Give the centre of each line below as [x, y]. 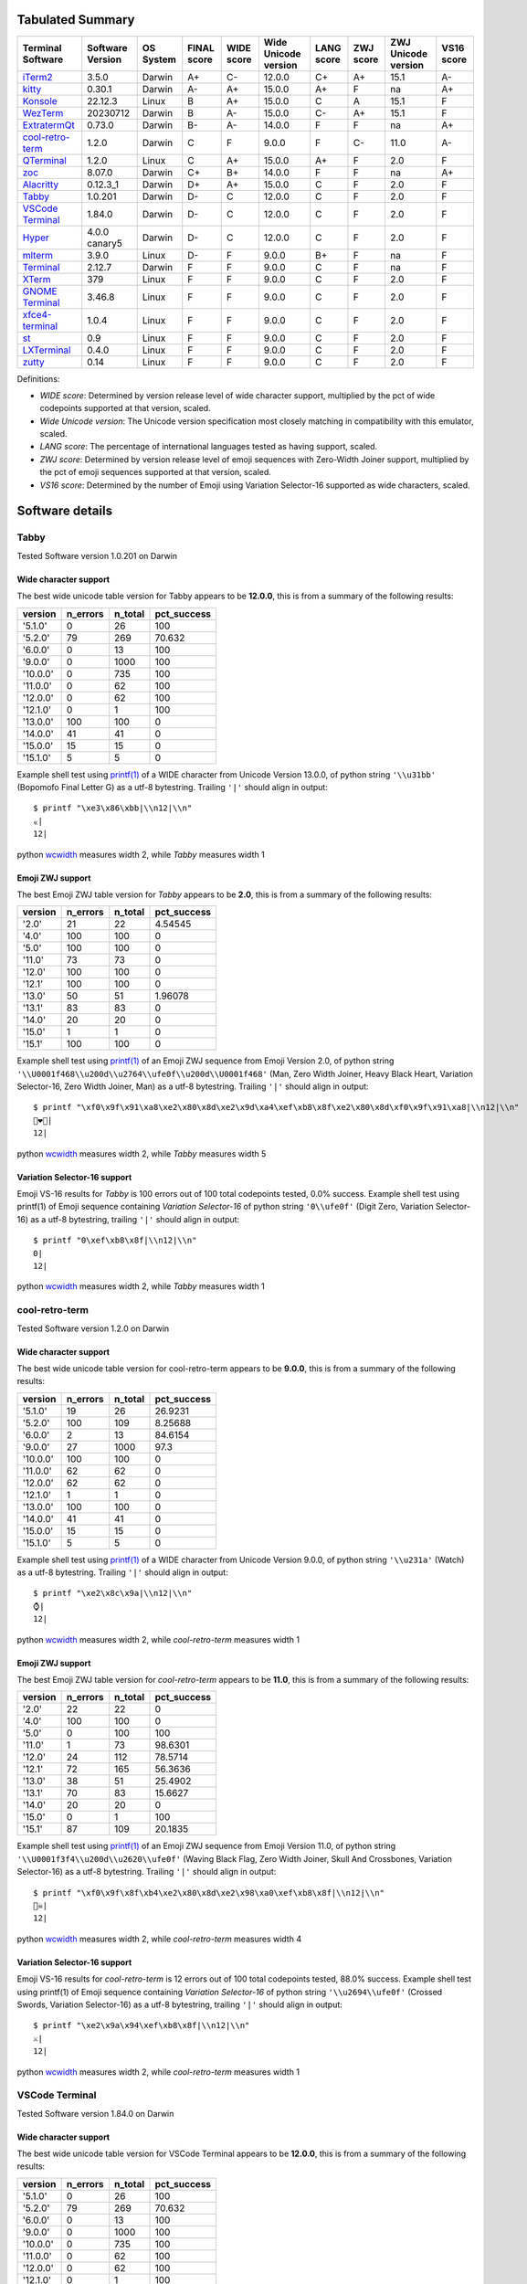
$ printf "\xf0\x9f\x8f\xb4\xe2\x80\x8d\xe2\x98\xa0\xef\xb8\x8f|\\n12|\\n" [209, 1893]
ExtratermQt [48, 125]
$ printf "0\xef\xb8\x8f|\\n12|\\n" [115, 1241]
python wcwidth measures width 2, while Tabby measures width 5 [142, 1153]
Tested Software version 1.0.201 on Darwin [97, 555]
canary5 [105, 243]
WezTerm [43, 112]
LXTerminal [47, 350]
